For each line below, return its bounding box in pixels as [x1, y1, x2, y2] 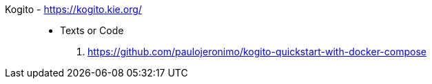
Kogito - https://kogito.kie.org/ [5, 3, 142, 15]
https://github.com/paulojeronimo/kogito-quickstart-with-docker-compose [88, 46, 426, 57]
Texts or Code [60, 25, 124, 36]
